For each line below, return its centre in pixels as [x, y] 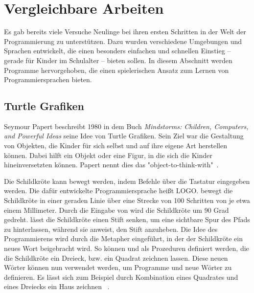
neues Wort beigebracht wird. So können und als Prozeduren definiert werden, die [127, 248]
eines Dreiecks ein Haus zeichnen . [57, 286]
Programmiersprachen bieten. [48, 79]
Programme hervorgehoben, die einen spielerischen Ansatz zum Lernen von [116, 70]
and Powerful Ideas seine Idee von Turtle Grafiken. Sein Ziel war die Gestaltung [124, 136]
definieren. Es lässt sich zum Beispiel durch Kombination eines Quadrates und [121, 277]
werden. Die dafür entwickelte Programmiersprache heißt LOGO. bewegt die [118, 191]
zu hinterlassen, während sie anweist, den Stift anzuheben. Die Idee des [111, 229]
